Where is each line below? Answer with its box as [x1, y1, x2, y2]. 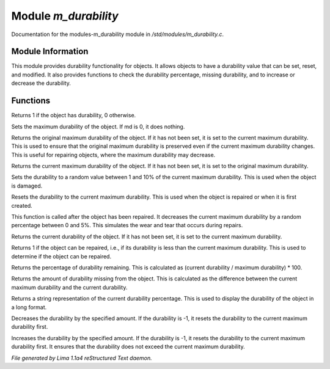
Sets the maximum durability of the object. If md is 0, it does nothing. [11, 123, 185, 130]
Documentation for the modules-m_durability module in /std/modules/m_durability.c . [11, 31, 224, 38]
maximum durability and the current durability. [11, 283, 128, 291]
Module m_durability [11, 9, 119, 23]
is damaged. [11, 182, 43, 189]
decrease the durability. [11, 79, 71, 87]
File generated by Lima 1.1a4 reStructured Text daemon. [11, 354, 152, 362]
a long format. [11, 303, 47, 311]
